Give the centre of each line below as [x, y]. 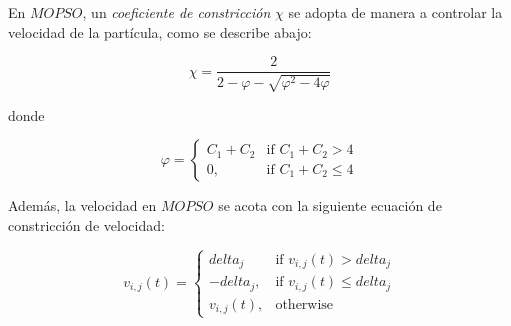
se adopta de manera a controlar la [395, 12]
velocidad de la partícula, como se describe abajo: [160, 31]
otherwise [304, 304]
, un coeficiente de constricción [176, 12]
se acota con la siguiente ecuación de [330, 205]
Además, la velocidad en [82, 205]
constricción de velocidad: [86, 224]
